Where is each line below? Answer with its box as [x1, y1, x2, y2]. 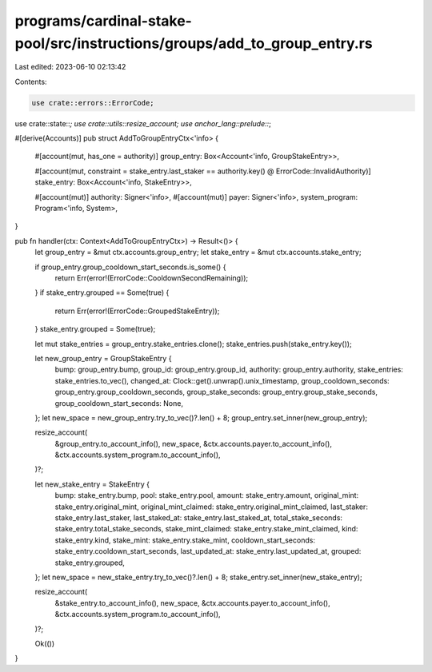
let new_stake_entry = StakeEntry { [34, 479, 150, 489]
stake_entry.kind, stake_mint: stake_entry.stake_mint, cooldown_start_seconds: [54, 535, 316, 545]
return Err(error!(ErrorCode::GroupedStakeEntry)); [54, 306, 220, 316]
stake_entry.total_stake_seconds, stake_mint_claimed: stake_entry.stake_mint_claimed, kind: [54, 524, 358, 534]
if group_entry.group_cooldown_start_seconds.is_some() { [34, 262, 226, 272]
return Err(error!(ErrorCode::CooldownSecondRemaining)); [54, 273, 249, 283]
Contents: [14, 77, 47, 86]
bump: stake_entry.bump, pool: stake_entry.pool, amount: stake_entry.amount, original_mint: [54, 491, 359, 500]
